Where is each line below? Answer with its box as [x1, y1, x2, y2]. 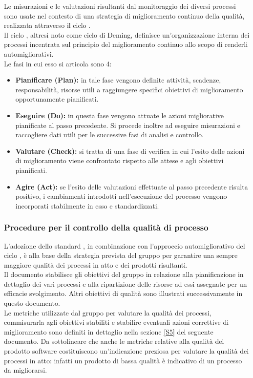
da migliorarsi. [4, 365, 47, 375]
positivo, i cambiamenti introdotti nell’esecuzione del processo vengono [15, 191, 227, 201]
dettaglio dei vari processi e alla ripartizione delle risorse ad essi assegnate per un [4, 278, 247, 289]
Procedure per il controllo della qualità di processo [4, 221, 209, 233]
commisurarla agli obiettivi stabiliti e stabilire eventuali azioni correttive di [4, 317, 229, 327]
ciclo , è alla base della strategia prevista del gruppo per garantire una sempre [4, 250, 238, 260]
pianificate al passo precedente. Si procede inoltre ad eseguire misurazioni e [15, 120, 240, 130]
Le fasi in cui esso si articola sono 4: [4, 58, 112, 68]
